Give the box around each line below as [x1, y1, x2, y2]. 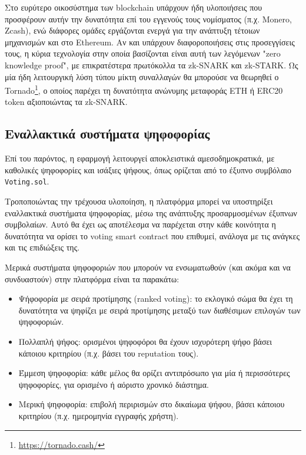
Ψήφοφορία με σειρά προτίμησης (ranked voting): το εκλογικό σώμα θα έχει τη [18, 292, 293, 305]
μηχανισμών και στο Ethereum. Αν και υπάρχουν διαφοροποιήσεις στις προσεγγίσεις [5, 35, 295, 48]
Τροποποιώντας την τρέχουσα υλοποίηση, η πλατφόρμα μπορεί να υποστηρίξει [5, 195, 273, 207]
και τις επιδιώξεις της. [5, 241, 80, 253]
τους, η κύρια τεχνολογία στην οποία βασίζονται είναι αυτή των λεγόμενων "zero [5, 47, 281, 60]
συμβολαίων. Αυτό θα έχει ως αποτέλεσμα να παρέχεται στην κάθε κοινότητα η [5, 218, 276, 230]
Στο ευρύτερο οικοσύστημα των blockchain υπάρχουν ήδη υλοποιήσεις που [5, 1, 262, 13]
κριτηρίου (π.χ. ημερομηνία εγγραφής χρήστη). [18, 409, 179, 421]
